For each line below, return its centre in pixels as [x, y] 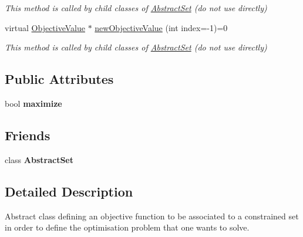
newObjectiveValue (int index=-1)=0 [161, 27]
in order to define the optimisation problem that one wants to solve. [127, 227]
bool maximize [33, 103]
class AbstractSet [39, 159]
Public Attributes [59, 79]
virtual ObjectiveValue [45, 27]
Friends [28, 135]
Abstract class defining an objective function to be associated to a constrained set [152, 216]
